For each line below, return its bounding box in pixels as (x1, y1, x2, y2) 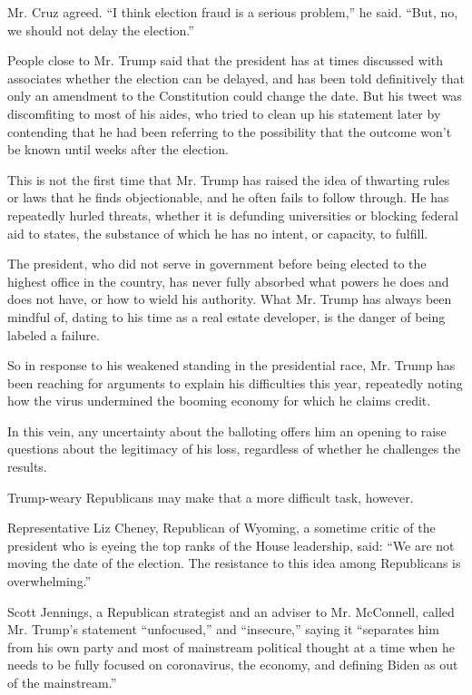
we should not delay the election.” (7, 20, 194, 39)
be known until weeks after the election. (7, 140, 229, 159)
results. (7, 457, 47, 476)
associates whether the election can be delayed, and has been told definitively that (7, 68, 465, 87)
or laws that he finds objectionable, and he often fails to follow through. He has (7, 188, 449, 207)
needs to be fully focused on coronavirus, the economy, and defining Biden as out (7, 655, 458, 674)
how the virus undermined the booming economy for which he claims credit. (7, 391, 431, 410)
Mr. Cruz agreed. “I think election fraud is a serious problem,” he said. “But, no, (7, 3, 458, 21)
